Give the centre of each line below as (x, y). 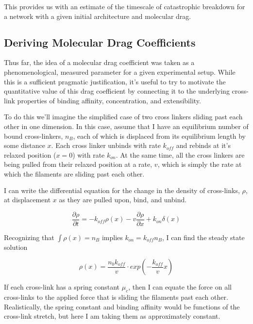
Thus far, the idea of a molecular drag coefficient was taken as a (99, 62)
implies (112, 237)
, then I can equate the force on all (180, 287)
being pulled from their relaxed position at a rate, (78, 164)
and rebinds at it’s (203, 145)
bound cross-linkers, (34, 136)
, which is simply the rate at (200, 164)
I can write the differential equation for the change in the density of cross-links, (122, 190)
